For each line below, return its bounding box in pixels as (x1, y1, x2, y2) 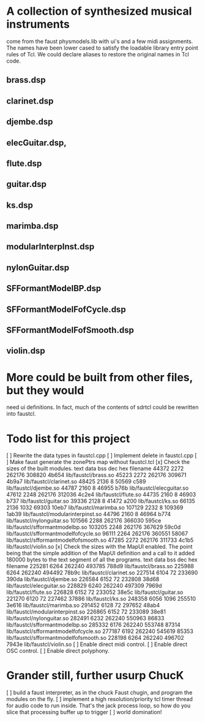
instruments (6, 17, 70, 31)
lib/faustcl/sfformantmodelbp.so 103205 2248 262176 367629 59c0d (6, 523, 181, 531)
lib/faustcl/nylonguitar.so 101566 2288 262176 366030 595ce (6, 517, 162, 525)
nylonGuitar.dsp (6, 262, 70, 273)
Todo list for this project (6, 431, 130, 446)
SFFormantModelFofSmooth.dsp (6, 325, 135, 335)
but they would (6, 383, 84, 397)
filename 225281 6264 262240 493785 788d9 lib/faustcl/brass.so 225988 (6, 563, 195, 570)
